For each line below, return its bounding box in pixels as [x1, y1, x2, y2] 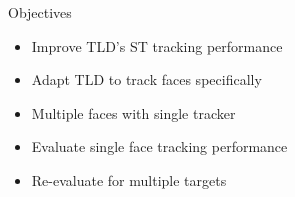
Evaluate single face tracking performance [31, 136, 288, 157]
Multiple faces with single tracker [31, 102, 236, 123]
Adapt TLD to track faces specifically [31, 69, 262, 90]
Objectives [8, 2, 72, 22]
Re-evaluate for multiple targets [31, 169, 227, 190]
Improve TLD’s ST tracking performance [31, 35, 283, 56]
